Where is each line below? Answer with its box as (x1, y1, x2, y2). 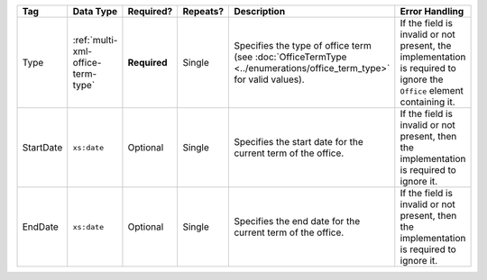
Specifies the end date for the (234, 215, 361, 227)
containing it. (400, 95, 455, 108)
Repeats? (182, 5, 225, 17)
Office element (400, 85, 464, 96)
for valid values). (234, 73, 306, 86)
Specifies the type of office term (234, 40, 372, 51)
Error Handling (400, 5, 464, 17)
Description (234, 5, 286, 17)
